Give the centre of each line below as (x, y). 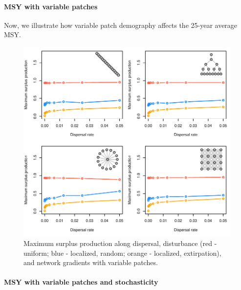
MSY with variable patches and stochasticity (81, 281)
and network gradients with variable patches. (91, 262)
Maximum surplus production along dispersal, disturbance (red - (120, 243)
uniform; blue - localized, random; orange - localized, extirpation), (122, 253)
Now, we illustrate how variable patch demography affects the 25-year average (121, 25)
